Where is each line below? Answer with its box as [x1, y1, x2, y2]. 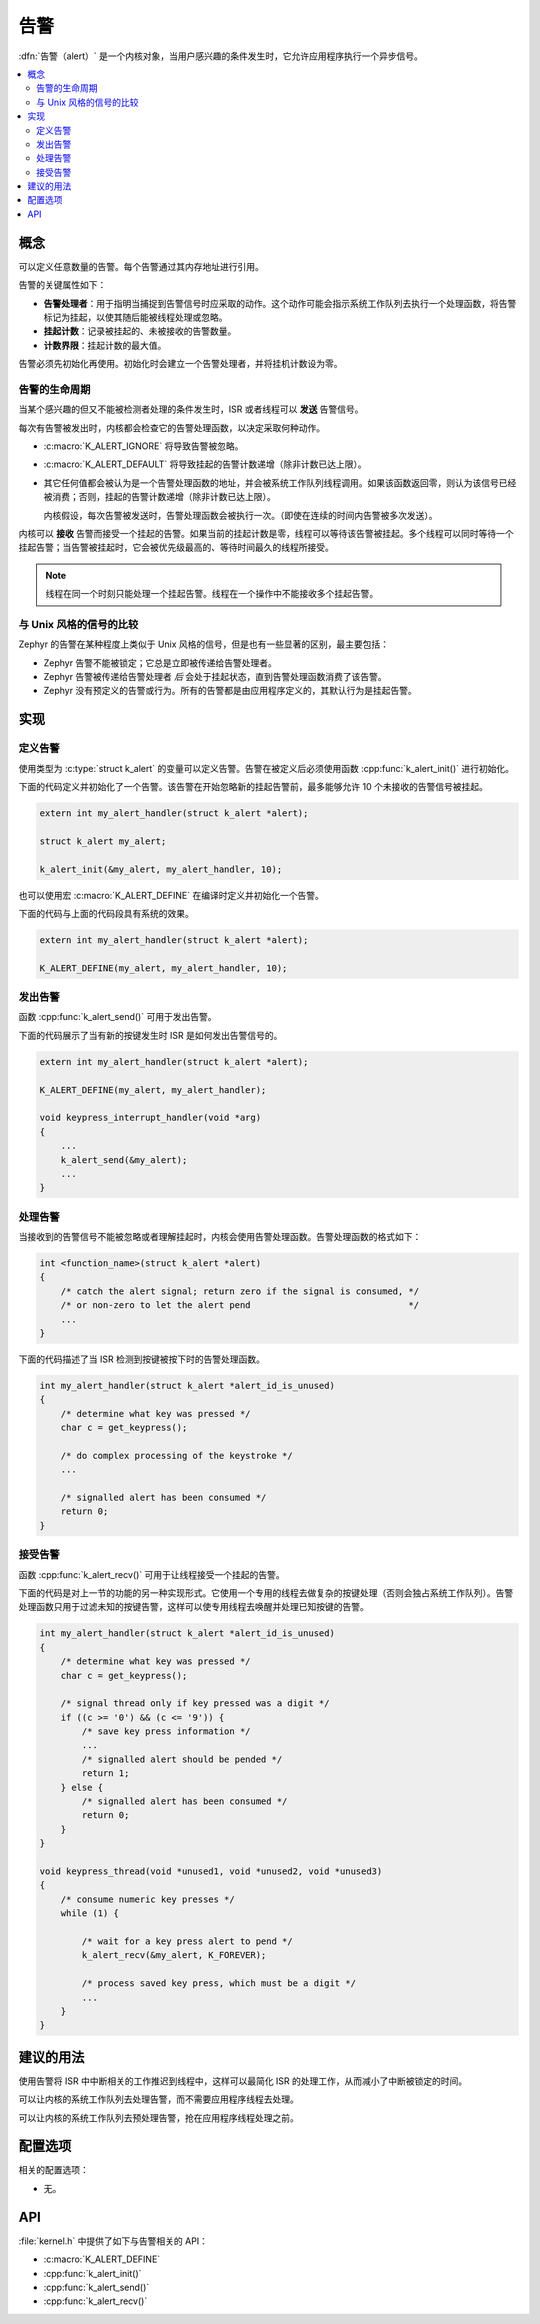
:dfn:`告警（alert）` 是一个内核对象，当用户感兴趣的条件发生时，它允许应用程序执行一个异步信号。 [18, 50, 424, 62]
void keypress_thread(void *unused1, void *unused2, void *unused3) [39, 1866, 383, 1877]
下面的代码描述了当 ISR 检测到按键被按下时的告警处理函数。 [18, 1353, 265, 1365]
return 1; [81, 1768, 130, 1779]
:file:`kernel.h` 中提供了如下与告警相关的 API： [18, 2235, 209, 2247]
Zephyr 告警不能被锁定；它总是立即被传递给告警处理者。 [43, 656, 277, 669]
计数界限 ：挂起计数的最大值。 [43, 339, 167, 351]
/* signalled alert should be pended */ [81, 1753, 283, 1765]
